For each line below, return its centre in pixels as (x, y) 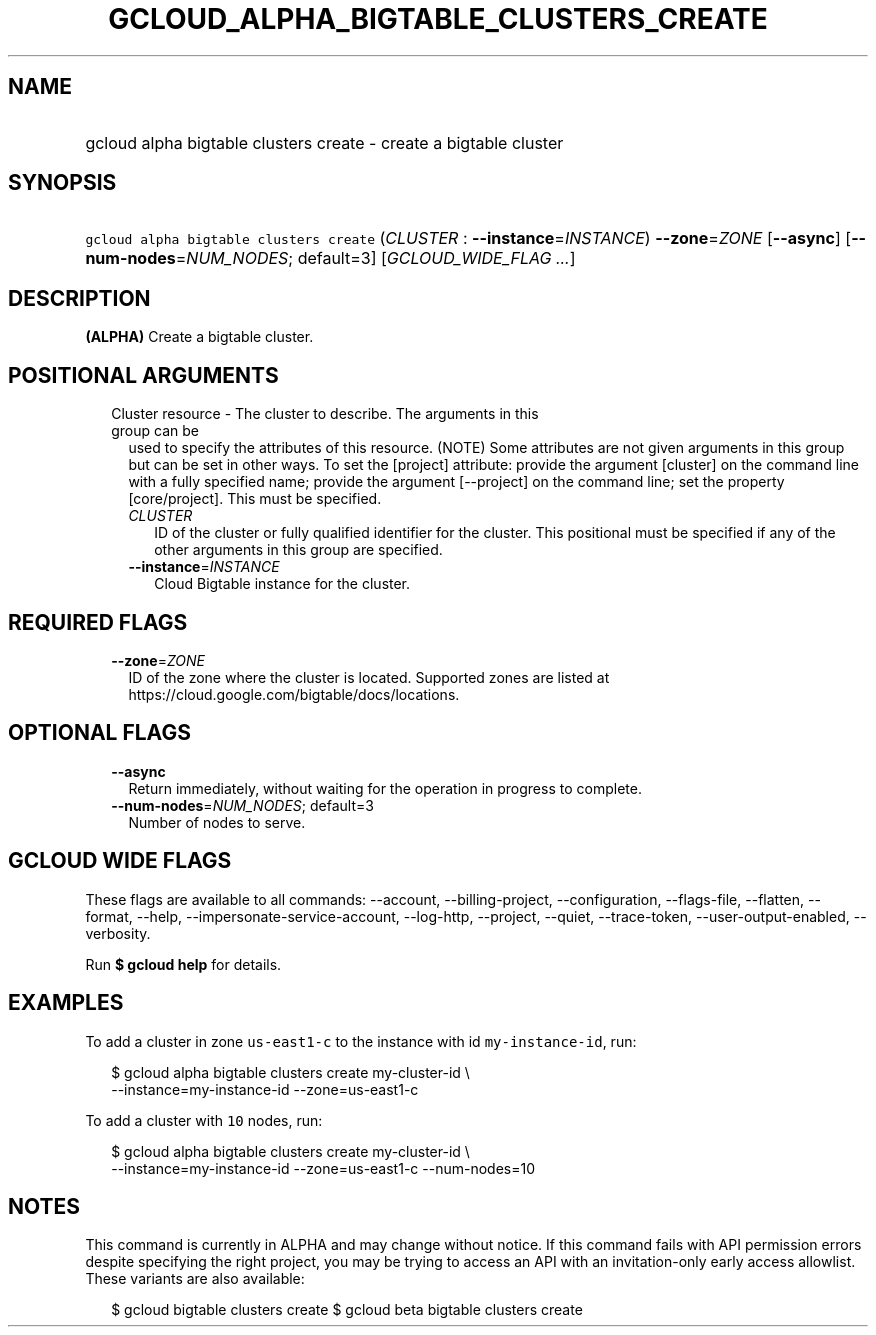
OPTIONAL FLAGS (99, 733)
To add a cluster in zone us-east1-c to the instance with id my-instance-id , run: (361, 1041)
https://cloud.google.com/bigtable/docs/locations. (294, 694)
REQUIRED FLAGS (98, 622)
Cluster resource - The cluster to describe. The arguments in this (325, 414)
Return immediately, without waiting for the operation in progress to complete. (385, 788)
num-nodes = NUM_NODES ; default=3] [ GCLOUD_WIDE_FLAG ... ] (330, 258)
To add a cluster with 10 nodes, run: (204, 1120)
